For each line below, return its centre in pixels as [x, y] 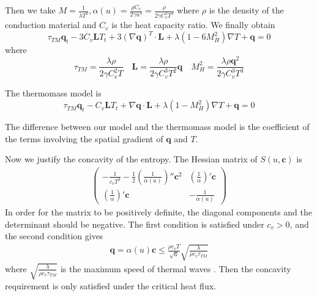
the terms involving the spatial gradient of [84, 138]
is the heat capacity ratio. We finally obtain [193, 25]
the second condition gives [54, 236]
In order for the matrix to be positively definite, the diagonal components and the [159, 212]
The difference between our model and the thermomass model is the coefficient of [157, 127]
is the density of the [246, 10]
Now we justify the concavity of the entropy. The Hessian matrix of [131, 159]
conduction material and [51, 25]
